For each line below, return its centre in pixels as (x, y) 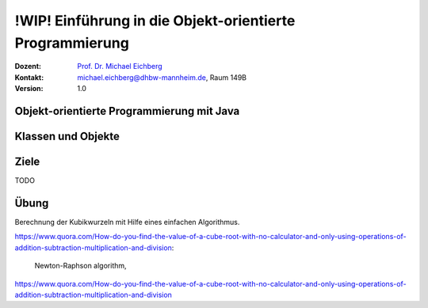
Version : (29, 89)
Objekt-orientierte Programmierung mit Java (127, 111)
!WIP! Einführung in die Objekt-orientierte (155, 21)
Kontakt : (29, 77)
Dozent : (28, 67)
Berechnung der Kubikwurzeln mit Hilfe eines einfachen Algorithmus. (127, 222)
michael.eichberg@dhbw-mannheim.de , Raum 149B (162, 77)
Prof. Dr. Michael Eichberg (120, 67)
